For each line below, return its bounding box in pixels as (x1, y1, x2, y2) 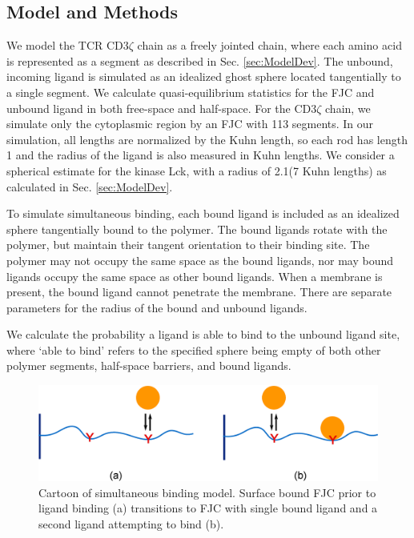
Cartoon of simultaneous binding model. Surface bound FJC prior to (38, 484, 376, 500)
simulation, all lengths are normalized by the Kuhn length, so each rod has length (6, 130, 408, 147)
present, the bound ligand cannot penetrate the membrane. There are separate (6, 283, 392, 300)
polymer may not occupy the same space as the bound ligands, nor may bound (6, 251, 393, 268)
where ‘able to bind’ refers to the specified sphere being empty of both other (6, 341, 381, 358)
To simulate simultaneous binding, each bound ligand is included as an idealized (6, 205, 400, 222)
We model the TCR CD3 (6, 37, 129, 54)
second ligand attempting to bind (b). (38, 515, 224, 532)
